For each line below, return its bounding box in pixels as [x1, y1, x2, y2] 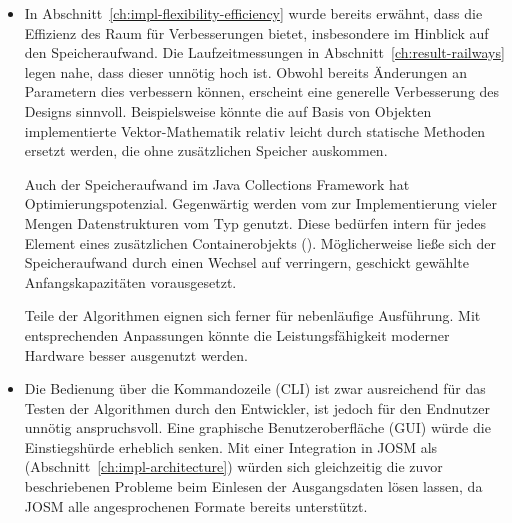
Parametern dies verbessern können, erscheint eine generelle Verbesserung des [24, 81, 500, 102]
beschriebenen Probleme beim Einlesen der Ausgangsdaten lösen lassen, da [24, 476, 483, 497]
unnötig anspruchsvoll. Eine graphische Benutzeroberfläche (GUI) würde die [24, 417, 491, 438]
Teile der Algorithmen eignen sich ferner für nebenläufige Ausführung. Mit [24, 305, 481, 326]
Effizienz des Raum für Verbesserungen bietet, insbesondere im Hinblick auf [24, 22, 489, 43]
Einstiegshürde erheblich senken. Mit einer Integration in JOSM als [24, 436, 438, 457]
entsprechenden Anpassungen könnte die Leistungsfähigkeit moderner [24, 324, 450, 345]
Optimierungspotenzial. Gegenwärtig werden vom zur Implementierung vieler [24, 193, 497, 214]
